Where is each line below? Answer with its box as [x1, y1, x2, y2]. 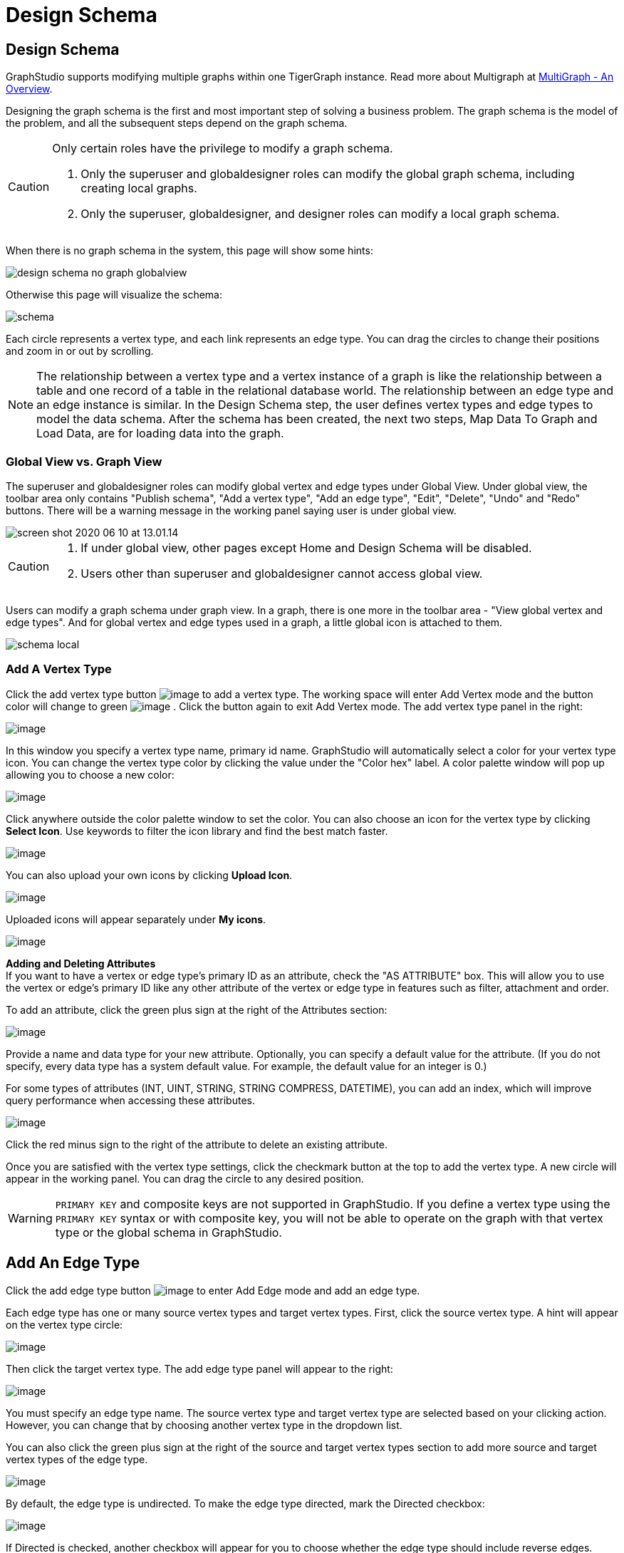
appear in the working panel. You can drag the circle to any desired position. [6, 1172, 364, 1185]
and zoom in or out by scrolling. [6, 345, 154, 358]
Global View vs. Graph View [6, 454, 162, 469]
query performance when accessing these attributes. [6, 1094, 255, 1106]
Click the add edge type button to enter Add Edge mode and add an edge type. [6, 1284, 420, 1297]
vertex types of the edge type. [6, 1453, 148, 1465]
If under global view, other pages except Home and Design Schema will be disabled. [80, 540, 532, 555]
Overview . [6, 83, 53, 95]
